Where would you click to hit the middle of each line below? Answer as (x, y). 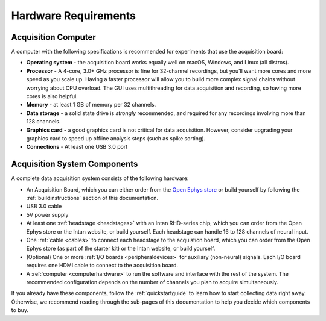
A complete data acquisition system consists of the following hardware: (100, 178)
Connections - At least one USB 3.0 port (77, 147)
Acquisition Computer (53, 37)
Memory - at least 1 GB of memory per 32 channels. (91, 105)
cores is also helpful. (52, 96)
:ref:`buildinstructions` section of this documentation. (92, 198)
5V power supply (47, 214)
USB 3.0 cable (44, 206)
